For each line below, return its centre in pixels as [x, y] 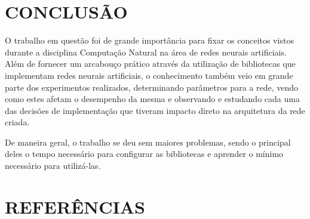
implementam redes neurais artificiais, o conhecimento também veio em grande [149, 75]
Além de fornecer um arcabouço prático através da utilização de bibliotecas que [150, 64]
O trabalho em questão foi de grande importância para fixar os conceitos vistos [149, 40]
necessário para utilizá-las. [53, 166]
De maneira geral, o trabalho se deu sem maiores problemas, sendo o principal [148, 142]
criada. [17, 122]
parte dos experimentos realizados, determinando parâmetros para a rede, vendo [152, 87]
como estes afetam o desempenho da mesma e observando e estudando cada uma [152, 99]
